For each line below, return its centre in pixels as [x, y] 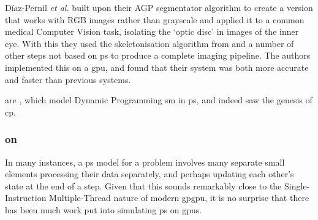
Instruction [26, 198]
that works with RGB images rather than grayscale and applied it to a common [155, 19]
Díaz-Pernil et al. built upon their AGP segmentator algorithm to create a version [159, 7]
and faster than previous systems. [68, 79]
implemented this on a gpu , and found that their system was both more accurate [157, 67]
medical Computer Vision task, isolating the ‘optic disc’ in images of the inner [152, 31]
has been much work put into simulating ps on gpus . [104, 209]
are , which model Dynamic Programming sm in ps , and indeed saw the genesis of [159, 100]
